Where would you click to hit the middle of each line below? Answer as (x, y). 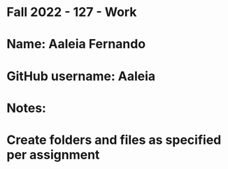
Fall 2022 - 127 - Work (72, 12)
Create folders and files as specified (114, 140)
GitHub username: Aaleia (81, 76)
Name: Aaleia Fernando (76, 44)
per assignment (53, 155)
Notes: (27, 108)
